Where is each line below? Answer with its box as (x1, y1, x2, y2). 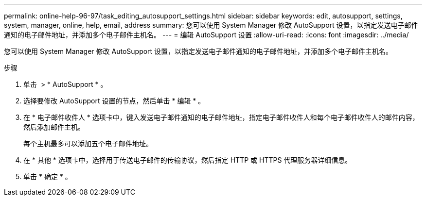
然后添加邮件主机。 (23, 123, 85, 131)
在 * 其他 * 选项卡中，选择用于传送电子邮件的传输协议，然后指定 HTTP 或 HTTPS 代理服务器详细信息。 (23, 156, 352, 164)
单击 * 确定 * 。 (23, 172, 72, 181)
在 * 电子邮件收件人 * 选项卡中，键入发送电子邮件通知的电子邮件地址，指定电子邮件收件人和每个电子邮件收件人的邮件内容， (23, 113, 419, 121)
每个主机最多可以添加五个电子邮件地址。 (23, 139, 153, 148)
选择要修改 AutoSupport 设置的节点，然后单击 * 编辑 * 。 (23, 97, 205, 105)
